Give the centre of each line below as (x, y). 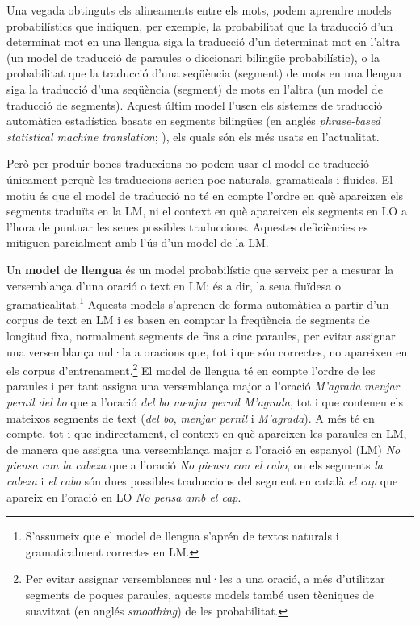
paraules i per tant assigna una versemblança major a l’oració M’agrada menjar (203, 386)
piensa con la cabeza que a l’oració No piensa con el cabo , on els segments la (195, 465)
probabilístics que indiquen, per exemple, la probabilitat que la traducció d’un (200, 25)
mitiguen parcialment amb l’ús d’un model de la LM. (138, 242)
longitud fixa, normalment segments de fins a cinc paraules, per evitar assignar (201, 335)
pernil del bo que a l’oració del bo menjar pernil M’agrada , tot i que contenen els (205, 401)
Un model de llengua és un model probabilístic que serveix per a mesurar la (200, 269)
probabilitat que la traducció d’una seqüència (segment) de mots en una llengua (204, 73)
